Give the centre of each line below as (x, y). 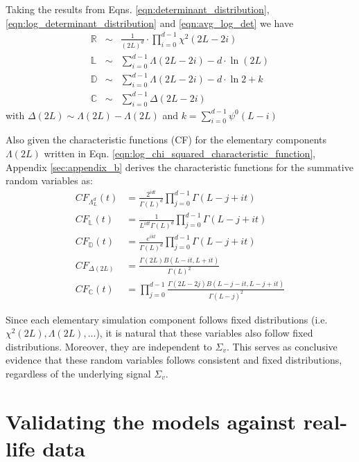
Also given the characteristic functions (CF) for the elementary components (166, 140)
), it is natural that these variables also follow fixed (204, 333)
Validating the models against (151, 421)
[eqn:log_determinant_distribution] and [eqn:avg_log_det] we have (150, 23)
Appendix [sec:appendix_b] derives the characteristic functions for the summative (179, 167)
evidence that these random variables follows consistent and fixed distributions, (174, 360)
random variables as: (49, 180)
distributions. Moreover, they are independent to (109, 346)
